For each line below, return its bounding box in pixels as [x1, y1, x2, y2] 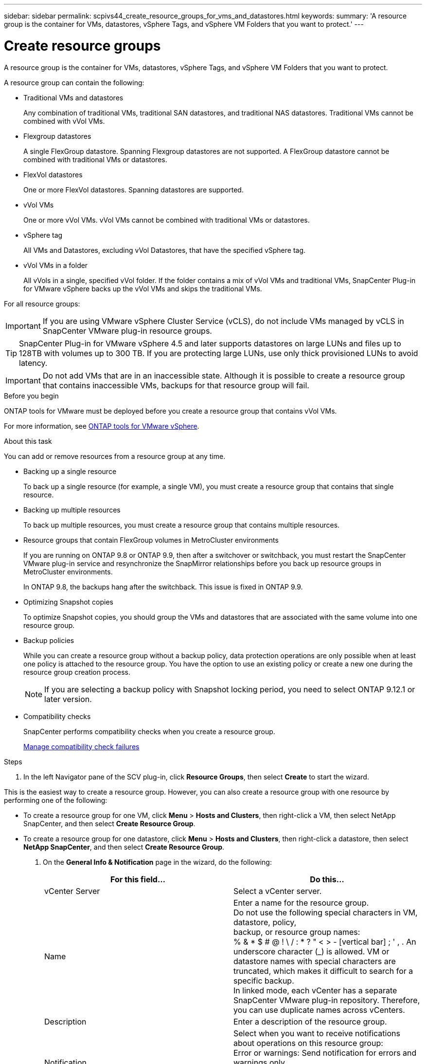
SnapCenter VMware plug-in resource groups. [42, 325, 212, 336]
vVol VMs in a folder [23, 261, 88, 269]
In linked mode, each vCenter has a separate [233, 985, 397, 995]
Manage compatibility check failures [23, 742, 140, 751]
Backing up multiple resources [23, 505, 121, 514]
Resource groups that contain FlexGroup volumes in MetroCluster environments [23, 535, 279, 544]
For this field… [110, 874, 165, 884]
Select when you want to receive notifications [233, 1028, 400, 1038]
